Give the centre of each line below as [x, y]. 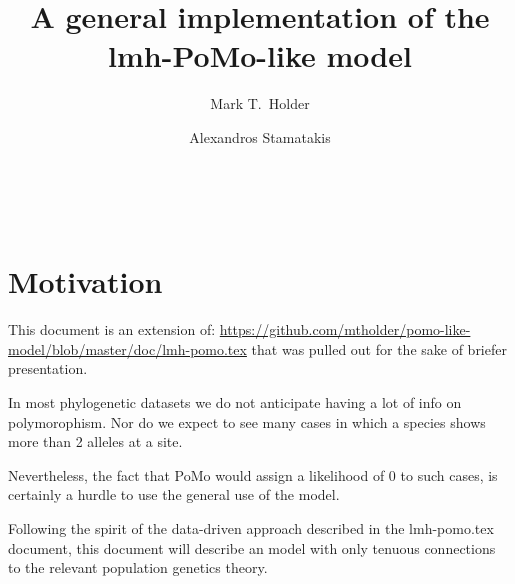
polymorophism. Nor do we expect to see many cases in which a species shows [247, 421]
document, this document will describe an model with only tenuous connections [252, 547]
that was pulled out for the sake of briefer [379, 348]
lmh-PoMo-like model [260, 55]
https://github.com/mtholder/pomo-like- [345, 329]
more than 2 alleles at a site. [95, 441]
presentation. [48, 368]
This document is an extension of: [112, 329]
